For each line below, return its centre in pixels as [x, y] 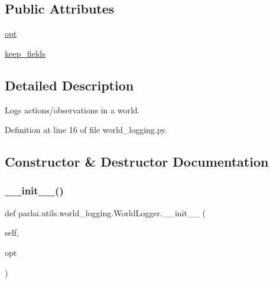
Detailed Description [69, 85]
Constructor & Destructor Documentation [137, 162]
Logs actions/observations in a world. [72, 110]
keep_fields [25, 53]
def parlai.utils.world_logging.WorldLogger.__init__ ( [105, 212]
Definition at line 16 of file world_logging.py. [86, 130]
